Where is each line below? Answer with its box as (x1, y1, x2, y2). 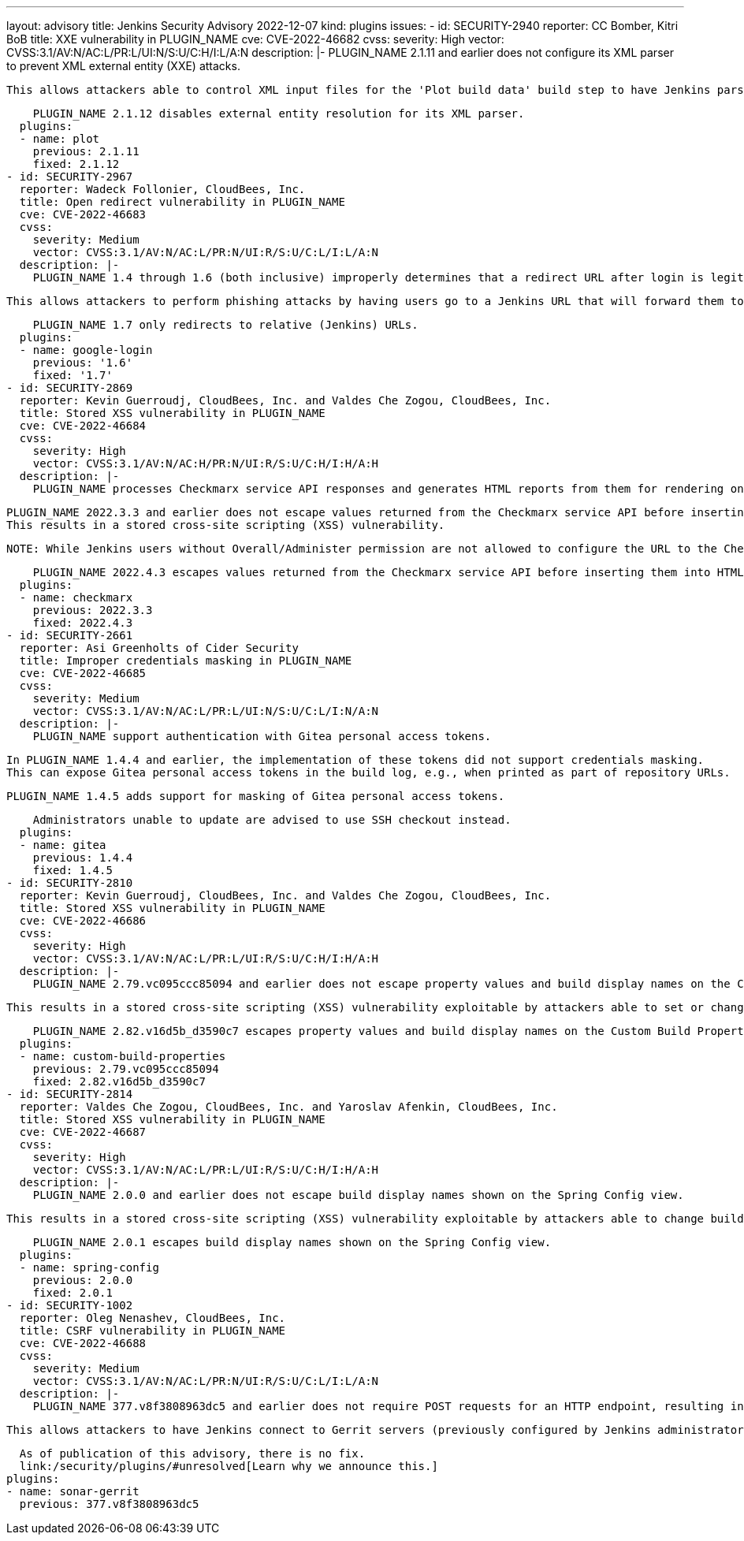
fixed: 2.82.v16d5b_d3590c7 (32, 1075, 206, 1088)
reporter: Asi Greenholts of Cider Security (19, 642, 299, 654)
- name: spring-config (19, 1261, 159, 1274)
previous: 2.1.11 (32, 145, 139, 158)
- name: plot (19, 132, 100, 145)
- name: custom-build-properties (19, 1050, 226, 1063)
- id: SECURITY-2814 (6, 1088, 133, 1100)
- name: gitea (19, 839, 106, 851)
